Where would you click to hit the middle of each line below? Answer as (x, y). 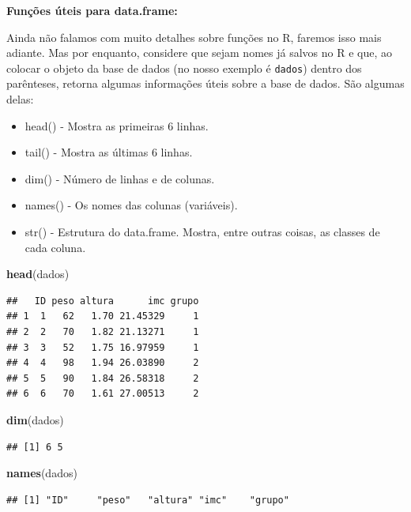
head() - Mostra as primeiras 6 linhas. (117, 125)
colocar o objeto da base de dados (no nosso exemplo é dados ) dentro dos (184, 68)
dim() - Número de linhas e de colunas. (120, 178)
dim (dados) (35, 419)
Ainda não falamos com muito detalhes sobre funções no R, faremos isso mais (194, 37)
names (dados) (42, 473)
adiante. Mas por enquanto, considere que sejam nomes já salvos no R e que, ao (199, 53)
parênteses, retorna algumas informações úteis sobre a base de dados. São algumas (205, 83)
